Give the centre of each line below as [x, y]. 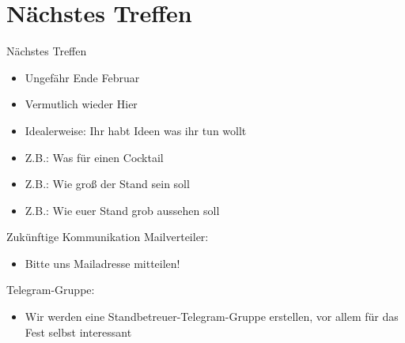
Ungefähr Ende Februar [82, 77]
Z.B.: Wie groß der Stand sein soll [107, 184]
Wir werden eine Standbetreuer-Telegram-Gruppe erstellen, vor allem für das [212, 317]
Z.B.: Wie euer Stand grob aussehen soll [122, 210]
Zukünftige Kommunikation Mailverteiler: [108, 237]
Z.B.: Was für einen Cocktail [94, 157]
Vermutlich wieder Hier [81, 104]
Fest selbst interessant [78, 332]
